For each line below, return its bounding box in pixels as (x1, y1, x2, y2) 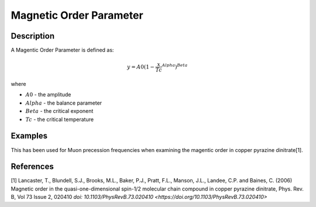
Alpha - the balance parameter (25, 99, 102, 106)
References (11, 161, 54, 172)
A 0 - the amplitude (25, 91, 71, 98)
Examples (11, 131, 48, 141)
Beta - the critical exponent (25, 108, 94, 115)
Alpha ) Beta (162, 63, 188, 70)
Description (11, 31, 55, 41)
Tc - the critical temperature (25, 116, 94, 123)
